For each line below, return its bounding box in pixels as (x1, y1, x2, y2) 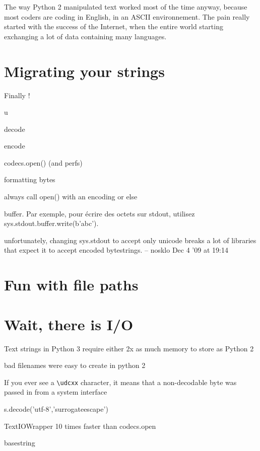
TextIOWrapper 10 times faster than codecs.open (4, 420, 156, 431)
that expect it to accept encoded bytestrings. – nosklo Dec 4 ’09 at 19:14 (4, 245, 228, 255)
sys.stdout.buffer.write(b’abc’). (4, 218, 99, 229)
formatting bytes (4, 174, 55, 185)
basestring (4, 437, 35, 448)
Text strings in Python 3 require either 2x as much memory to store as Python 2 (4, 343, 254, 353)
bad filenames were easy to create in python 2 (4, 360, 146, 370)
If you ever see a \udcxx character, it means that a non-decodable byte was (4, 377, 237, 387)
